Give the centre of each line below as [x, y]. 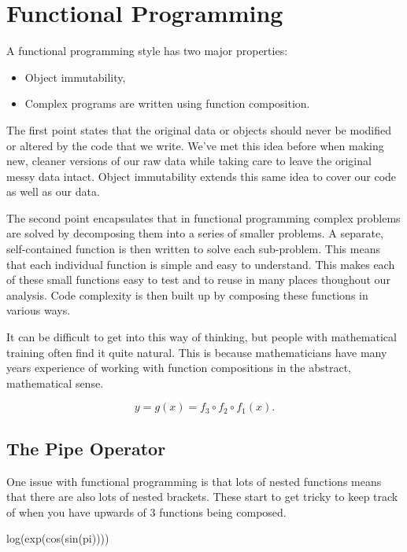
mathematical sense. [55, 383]
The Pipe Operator [86, 448]
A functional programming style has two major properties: [147, 51]
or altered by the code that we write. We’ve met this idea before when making [195, 145]
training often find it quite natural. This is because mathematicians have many [197, 352]
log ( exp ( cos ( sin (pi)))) [58, 538]
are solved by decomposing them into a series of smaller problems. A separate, [195, 233]
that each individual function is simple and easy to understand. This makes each [201, 264]
